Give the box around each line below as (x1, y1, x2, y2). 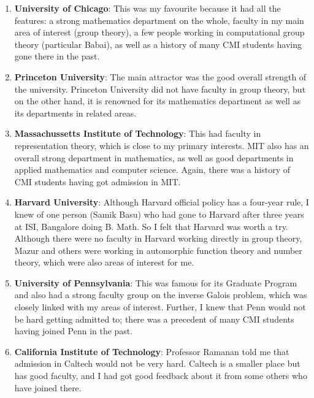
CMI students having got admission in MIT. (14, 175, 181, 188)
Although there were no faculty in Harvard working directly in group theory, (14, 232, 302, 245)
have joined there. (14, 381, 82, 394)
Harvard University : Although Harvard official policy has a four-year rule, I (14, 196, 309, 209)
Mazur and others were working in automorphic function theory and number (14, 243, 302, 256)
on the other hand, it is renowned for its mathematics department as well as (14, 94, 301, 107)
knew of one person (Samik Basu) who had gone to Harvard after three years (14, 207, 304, 220)
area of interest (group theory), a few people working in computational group (14, 26, 305, 39)
